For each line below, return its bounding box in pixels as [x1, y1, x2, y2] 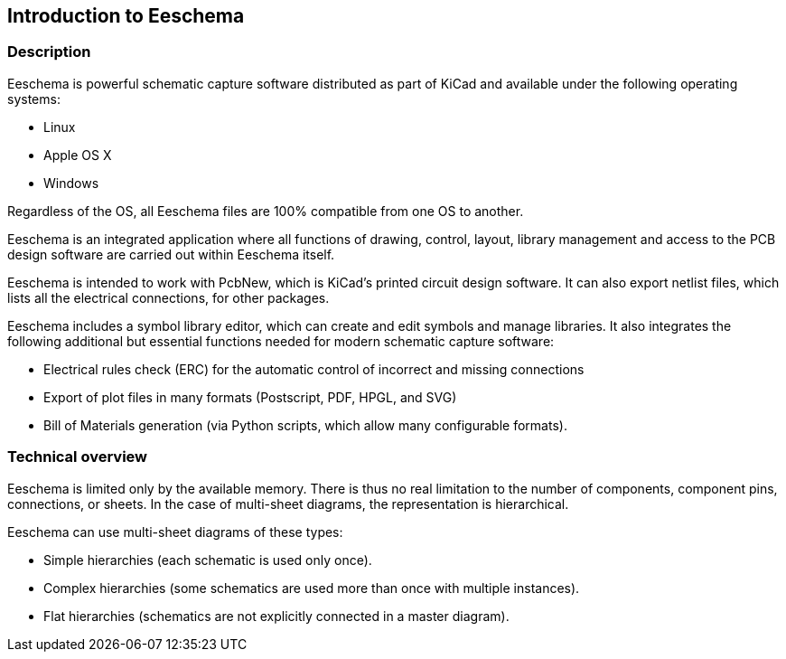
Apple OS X [43, 146, 112, 163]
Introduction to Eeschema [7, 5, 245, 27]
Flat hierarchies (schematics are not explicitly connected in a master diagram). [43, 607, 510, 624]
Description [7, 42, 91, 61]
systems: [7, 90, 61, 107]
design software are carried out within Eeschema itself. [7, 246, 335, 262]
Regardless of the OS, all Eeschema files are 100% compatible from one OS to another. [7, 202, 524, 219]
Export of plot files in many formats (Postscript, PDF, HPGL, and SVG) [43, 389, 457, 405]
